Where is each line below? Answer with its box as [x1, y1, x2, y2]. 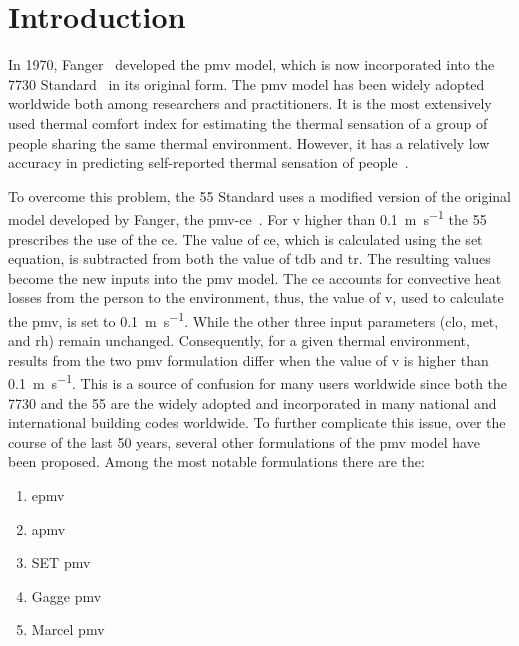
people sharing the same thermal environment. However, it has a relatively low [8, 132, 490, 153]
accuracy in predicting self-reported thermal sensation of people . [8, 152, 409, 173]
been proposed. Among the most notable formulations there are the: [8, 451, 425, 472]
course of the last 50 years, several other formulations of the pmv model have [8, 431, 480, 452]
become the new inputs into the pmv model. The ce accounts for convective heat [8, 267, 502, 288]
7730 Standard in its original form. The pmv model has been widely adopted [8, 73, 485, 94]
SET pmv [31, 552, 91, 573]
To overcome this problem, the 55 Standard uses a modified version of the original [8, 185, 511, 206]
